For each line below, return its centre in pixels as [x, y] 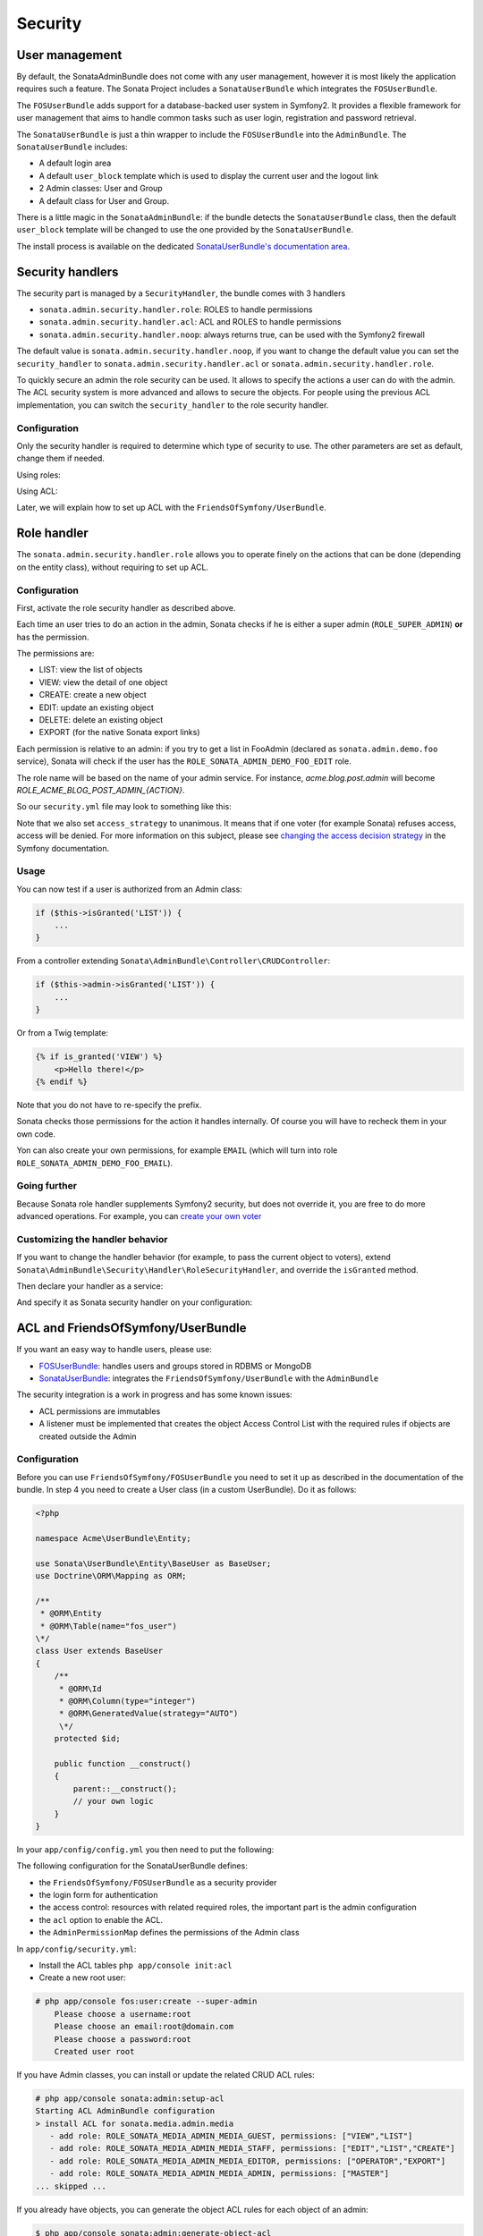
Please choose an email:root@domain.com [144, 2027]
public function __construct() [123, 1763]
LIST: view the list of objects [91, 670]
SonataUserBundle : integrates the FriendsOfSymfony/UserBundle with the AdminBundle [209, 1378]
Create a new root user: [82, 1978]
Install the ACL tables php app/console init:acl [136, 1965]
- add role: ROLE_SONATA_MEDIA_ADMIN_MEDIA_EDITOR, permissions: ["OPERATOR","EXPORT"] [248, 2161]
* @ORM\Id [80, 1689]
